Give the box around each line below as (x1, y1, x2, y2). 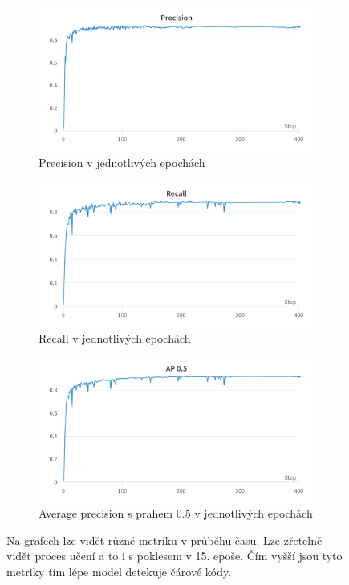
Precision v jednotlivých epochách (39, 153, 205, 170)
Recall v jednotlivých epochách (39, 329, 191, 346)
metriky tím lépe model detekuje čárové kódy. (6, 563, 232, 579)
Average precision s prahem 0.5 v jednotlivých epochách (39, 505, 313, 522)
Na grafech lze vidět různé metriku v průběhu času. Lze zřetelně (6, 531, 323, 548)
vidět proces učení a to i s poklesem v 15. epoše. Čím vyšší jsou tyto (6, 547, 343, 564)
